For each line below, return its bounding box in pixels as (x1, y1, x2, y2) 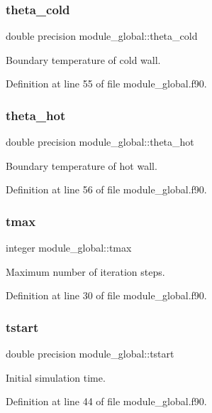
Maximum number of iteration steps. (6, 264, 165, 279)
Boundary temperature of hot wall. (6, 158, 157, 173)
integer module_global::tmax (6, 240, 132, 255)
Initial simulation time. (6, 370, 106, 385)
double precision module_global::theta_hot (6, 134, 194, 149)
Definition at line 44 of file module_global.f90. (6, 394, 207, 409)
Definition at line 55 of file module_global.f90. (6, 76, 207, 91)
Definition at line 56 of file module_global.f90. (6, 182, 207, 197)
